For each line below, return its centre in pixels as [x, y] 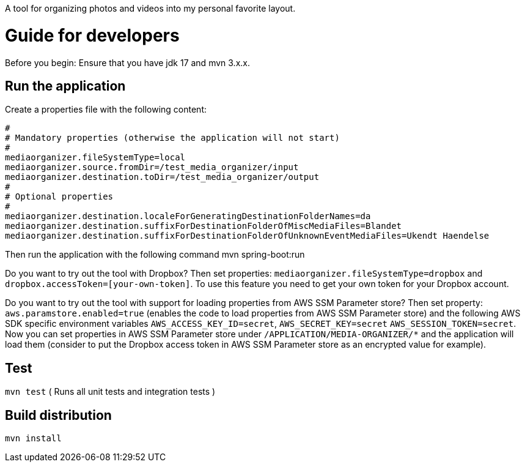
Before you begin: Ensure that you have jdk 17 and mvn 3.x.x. [127, 62]
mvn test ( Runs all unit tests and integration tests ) [110, 392]
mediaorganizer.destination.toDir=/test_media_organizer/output [162, 177]
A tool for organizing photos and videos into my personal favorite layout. [150, 8]
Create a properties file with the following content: [106, 110]
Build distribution [58, 415]
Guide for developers [92, 35]
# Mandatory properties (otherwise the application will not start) [172, 138]
